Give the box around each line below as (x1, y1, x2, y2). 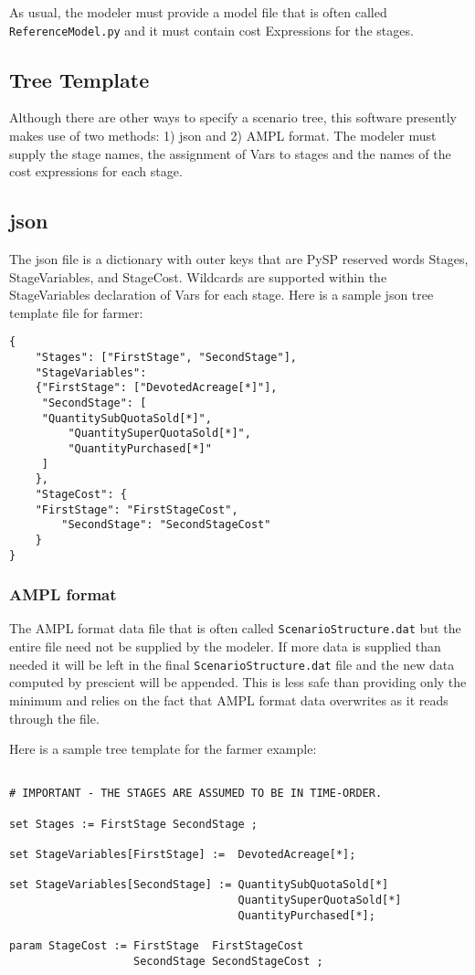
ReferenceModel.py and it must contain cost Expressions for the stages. (9, 20, 414, 39)
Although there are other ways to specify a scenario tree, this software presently (9, 108, 457, 127)
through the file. (9, 708, 100, 727)
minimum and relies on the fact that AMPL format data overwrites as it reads (9, 690, 449, 709)
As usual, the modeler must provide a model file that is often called (9, 3, 387, 21)
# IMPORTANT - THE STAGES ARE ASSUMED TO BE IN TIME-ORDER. (9, 787, 383, 800)
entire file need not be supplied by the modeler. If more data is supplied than (9, 637, 441, 656)
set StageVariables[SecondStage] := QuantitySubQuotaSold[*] (9, 878, 389, 892)
